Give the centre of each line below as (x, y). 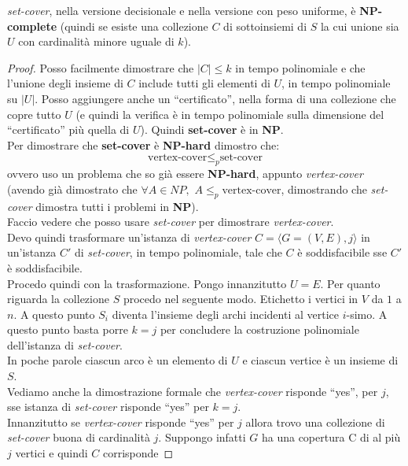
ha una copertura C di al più (331, 437)
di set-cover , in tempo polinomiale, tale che (178, 252)
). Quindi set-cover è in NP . (212, 129)
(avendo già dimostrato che (72, 189)
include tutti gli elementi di (204, 83)
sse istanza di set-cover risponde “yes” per (108, 407)
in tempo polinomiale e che (300, 67)
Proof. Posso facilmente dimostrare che (101, 67)
